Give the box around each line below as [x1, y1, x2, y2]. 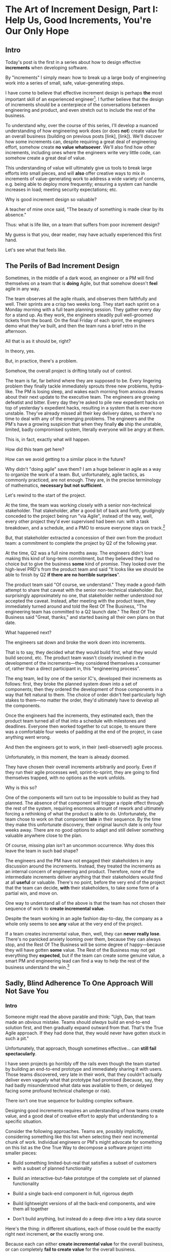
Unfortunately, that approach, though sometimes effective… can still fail [5, 1045, 157, 1051]
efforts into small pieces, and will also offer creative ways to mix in [5, 170, 145, 176]
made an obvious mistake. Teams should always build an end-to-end [5, 1019, 150, 1025]
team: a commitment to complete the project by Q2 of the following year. [5, 540, 158, 546]
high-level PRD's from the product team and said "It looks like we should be [5, 566, 164, 572]
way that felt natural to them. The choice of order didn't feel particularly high [5, 692, 166, 698]
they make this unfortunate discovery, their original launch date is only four [5, 822, 163, 828]
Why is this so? [5, 785, 37, 791]
